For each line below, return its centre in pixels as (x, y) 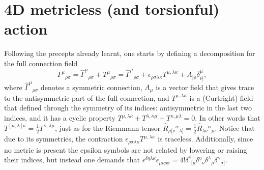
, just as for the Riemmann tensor (108, 127)
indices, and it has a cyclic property (60, 118)
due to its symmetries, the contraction (64, 139)
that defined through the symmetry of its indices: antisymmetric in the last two (128, 108)
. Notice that (235, 127)
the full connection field (41, 63)
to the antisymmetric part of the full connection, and (87, 97)
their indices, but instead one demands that (72, 160)
